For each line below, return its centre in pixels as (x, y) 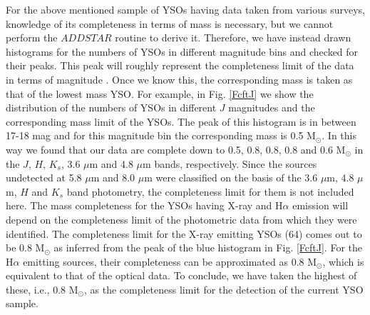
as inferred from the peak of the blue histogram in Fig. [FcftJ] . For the (208, 247)
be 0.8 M (25, 247)
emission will (320, 205)
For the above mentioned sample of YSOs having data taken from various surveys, (185, 9)
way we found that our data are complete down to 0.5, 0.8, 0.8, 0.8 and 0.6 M (176, 149)
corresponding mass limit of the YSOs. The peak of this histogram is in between (181, 121)
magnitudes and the (272, 107)
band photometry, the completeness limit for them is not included (210, 191)
